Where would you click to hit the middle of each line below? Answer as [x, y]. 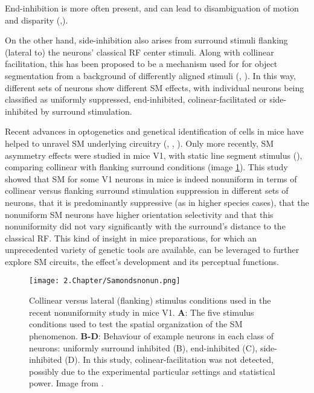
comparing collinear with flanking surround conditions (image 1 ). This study [146, 167]
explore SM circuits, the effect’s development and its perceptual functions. [142, 261]
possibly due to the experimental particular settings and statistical [152, 371]
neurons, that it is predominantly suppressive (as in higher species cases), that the [157, 202]
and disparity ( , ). [37, 20]
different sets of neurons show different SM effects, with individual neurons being [155, 87]
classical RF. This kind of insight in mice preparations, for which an [131, 238]
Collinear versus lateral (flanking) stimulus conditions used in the [150, 300]
